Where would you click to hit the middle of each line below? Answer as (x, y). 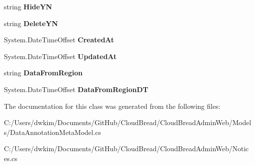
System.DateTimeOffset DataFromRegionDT (76, 89)
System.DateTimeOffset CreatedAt (59, 40)
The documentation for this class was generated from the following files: (112, 106)
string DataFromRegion (43, 73)
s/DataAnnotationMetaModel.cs (53, 132)
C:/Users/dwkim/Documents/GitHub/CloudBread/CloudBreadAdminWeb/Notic (127, 148)
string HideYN (28, 6)
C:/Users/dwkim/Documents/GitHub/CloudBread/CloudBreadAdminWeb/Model (128, 122)
